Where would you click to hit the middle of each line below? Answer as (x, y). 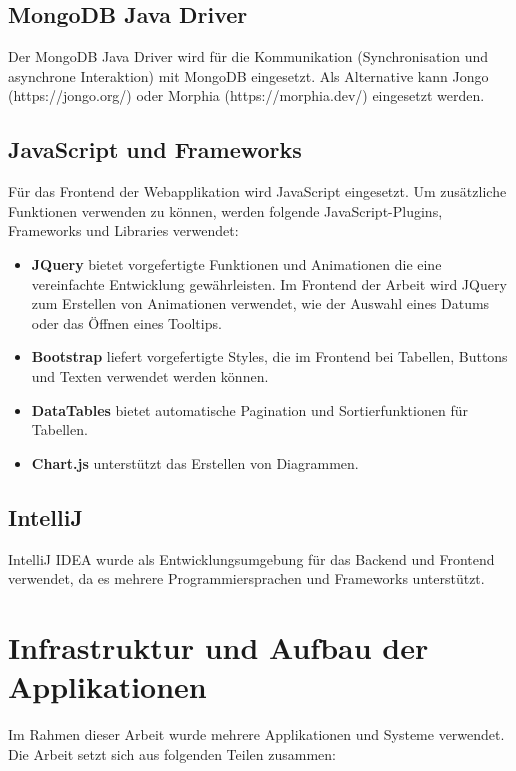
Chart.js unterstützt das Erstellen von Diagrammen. (195, 462)
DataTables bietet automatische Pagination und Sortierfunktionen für (249, 409)
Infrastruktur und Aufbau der (218, 646)
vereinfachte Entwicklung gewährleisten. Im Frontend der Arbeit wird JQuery (269, 283)
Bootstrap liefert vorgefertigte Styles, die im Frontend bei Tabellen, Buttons (269, 356)
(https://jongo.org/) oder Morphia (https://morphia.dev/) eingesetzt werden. (246, 95)
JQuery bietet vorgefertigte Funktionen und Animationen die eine (236, 263)
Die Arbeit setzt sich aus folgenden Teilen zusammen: (172, 753)
